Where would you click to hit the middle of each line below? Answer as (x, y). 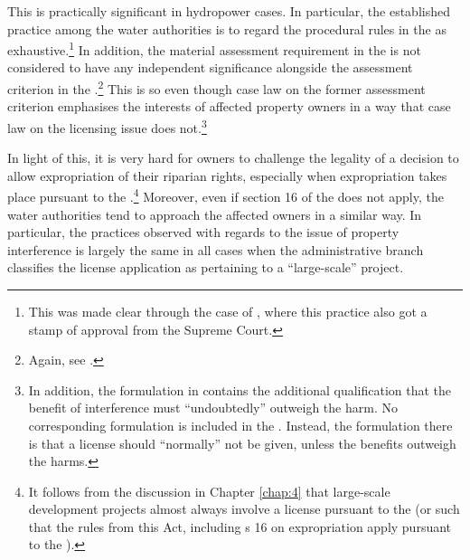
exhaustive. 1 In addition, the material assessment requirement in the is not (214, 48)
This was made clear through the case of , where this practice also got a (228, 311)
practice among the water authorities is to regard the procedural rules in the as (227, 28)
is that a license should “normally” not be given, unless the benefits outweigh (242, 443)
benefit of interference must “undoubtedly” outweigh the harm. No (213, 408)
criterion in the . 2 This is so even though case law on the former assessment (216, 87)
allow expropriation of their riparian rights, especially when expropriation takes (227, 175)
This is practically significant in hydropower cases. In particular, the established (229, 11)
